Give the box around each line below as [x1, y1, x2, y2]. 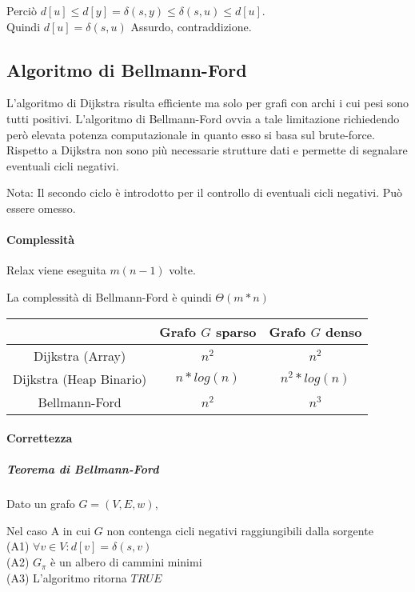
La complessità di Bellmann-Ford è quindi [6, 288, 212, 305]
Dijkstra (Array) [34, 346, 126, 365]
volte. [169, 262, 196, 278]
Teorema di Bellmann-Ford [6, 461, 159, 478]
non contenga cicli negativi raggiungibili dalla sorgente [106, 522, 373, 538]
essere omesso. [6, 199, 76, 216]
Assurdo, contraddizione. [130, 18, 252, 34]
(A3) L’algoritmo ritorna [6, 569, 127, 586]
